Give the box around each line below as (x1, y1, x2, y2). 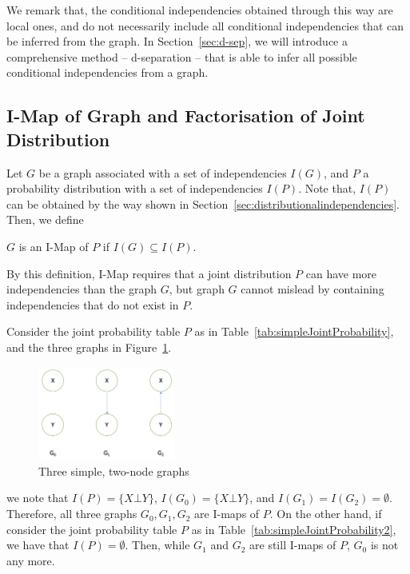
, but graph (169, 281, 225, 297)
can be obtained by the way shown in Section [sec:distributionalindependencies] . (6, 195, 400, 212)
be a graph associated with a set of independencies (38, 164, 287, 181)
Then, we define (6, 211, 84, 228)
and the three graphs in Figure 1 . (6, 338, 172, 355)
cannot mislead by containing (241, 281, 384, 297)
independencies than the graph (6, 281, 157, 297)
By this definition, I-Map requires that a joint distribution (6, 265, 292, 281)
